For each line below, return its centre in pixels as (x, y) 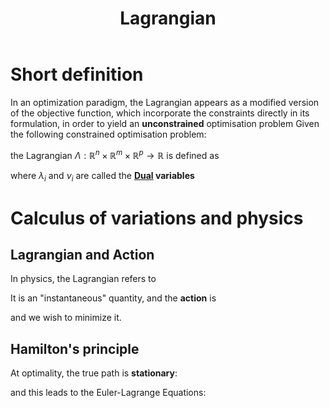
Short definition (77, 74)
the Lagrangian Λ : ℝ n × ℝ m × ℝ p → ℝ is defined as (115, 154)
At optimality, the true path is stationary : (94, 373)
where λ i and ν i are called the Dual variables (102, 176)
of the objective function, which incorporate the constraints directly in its (160, 113)
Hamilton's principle (75, 348)
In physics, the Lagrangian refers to (83, 279)
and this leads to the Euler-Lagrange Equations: (108, 393)
